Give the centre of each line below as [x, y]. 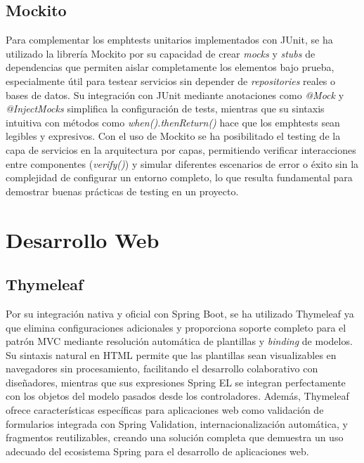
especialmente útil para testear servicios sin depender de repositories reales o [171, 80]
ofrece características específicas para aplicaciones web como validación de [165, 410]
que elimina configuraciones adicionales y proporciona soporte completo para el [176, 327]
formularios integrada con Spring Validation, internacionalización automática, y [177, 423]
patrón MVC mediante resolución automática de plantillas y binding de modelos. [179, 341]
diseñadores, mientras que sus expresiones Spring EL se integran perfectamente [176, 382]
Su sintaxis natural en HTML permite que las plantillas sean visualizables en [171, 354]
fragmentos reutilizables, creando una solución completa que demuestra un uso [175, 437]
